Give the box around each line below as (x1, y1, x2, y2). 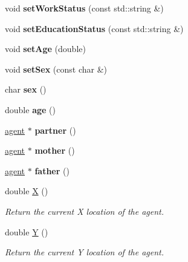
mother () (34, 144, 75, 157)
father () (34, 164, 70, 177)
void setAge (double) (5, 42, 86, 55)
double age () (5, 103, 56, 116)
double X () (5, 185, 48, 197)
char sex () (5, 83, 47, 96)
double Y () (5, 225, 48, 238)
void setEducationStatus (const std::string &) (5, 22, 184, 34)
